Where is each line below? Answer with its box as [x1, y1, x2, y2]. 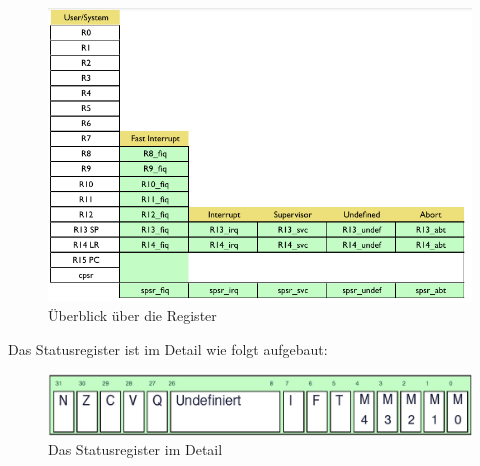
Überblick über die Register [48, 305, 217, 326]
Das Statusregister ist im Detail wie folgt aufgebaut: [8, 338, 328, 359]
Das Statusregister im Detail [48, 439, 223, 460]
